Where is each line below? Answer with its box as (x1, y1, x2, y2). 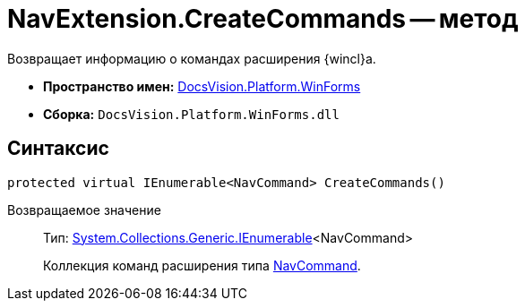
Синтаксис (7, 137, 109, 160)
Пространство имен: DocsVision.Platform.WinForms (43, 78, 361, 94)
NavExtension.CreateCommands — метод (7, 4, 519, 34)
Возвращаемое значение (7, 201, 161, 218)
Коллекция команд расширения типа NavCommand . (43, 257, 361, 273)
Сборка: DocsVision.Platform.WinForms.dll (43, 106, 340, 122)
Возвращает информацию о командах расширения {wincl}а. (7, 50, 376, 66)
